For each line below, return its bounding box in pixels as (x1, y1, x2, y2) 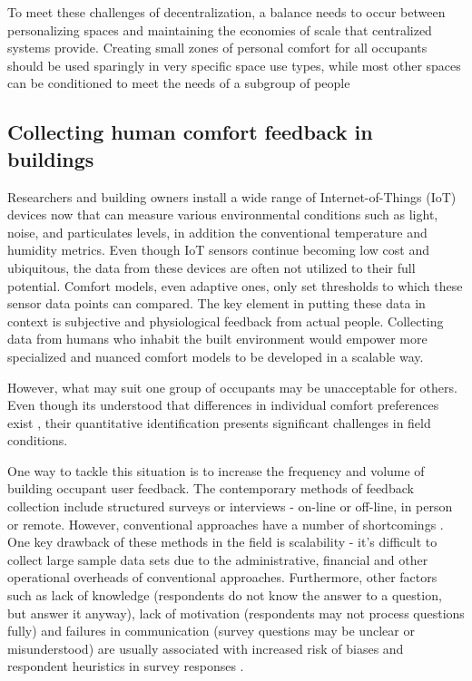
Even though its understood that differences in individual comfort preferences (7, 395, 439, 414)
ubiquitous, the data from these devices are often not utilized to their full (7, 258, 416, 277)
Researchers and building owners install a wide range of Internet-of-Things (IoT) (7, 187, 457, 206)
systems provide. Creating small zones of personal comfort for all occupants (7, 38, 428, 57)
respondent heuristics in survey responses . (7, 657, 244, 676)
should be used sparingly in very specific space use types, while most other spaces (7, 55, 461, 74)
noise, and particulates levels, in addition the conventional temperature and (7, 222, 428, 241)
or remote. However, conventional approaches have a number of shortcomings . (7, 514, 444, 533)
